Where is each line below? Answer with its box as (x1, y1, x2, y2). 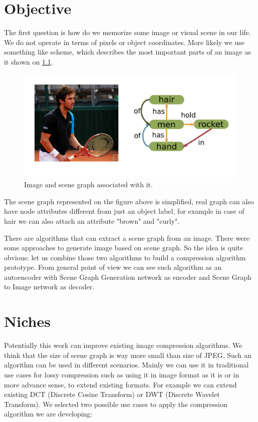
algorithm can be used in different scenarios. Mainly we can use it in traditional (4, 359, 249, 370)
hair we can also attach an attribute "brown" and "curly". (4, 215, 180, 226)
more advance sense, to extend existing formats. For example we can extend (4, 379, 237, 389)
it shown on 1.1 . (4, 56, 53, 67)
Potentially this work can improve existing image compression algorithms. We (4, 340, 242, 350)
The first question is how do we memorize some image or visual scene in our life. (4, 27, 251, 38)
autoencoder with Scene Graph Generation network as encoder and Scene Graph (4, 271, 251, 282)
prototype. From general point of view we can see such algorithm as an (4, 262, 222, 272)
